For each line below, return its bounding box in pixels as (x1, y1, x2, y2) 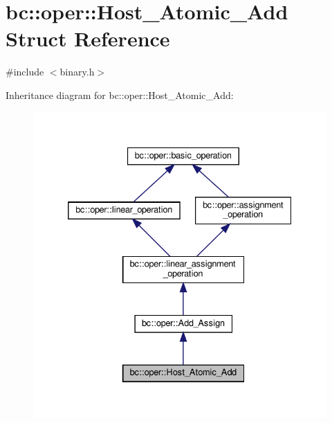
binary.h (59, 64, 95, 79)
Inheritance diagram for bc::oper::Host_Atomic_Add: (6, 87, 234, 102)
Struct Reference (6, 24, 170, 53)
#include (6, 64, 44, 79)
